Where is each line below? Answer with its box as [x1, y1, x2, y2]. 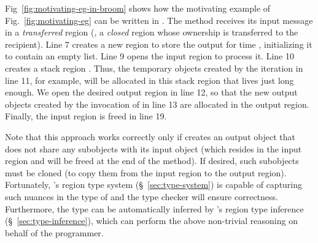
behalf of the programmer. [5, 226, 104, 239]
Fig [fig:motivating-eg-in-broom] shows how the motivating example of [5, 2, 271, 14]
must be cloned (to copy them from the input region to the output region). [5, 166, 287, 179]
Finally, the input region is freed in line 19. [5, 110, 167, 122]
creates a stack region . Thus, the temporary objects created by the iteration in [5, 61, 303, 74]
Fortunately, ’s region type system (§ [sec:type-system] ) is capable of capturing [5, 178, 303, 191]
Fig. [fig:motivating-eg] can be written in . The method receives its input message [5, 13, 313, 26]
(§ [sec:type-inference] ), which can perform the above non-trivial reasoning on [5, 214, 298, 227]
